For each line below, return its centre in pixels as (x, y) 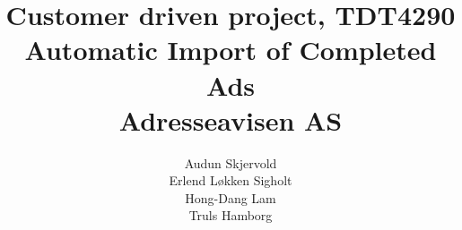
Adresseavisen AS (231, 119)
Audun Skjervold (231, 162)
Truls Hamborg (231, 215)
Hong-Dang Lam (231, 197)
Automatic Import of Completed (231, 50)
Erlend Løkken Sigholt (231, 180)
